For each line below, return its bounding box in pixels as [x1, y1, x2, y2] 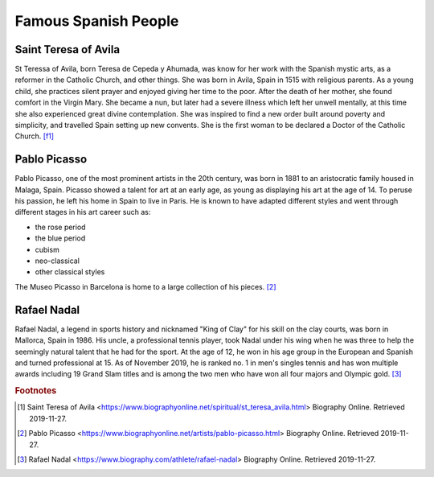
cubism [35, 245, 59, 254]
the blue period [35, 233, 86, 243]
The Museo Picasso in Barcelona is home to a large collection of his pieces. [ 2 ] [14, 282, 276, 291]
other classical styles [35, 267, 105, 277]
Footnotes [14, 385, 57, 397]
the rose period [35, 222, 86, 232]
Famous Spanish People [14, 12, 179, 30]
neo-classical [35, 256, 80, 265]
